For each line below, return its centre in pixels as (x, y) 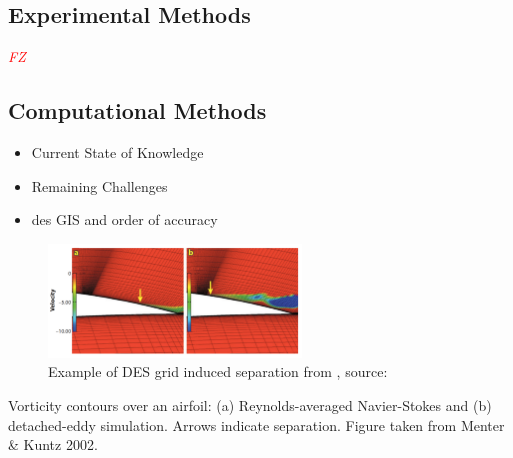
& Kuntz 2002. (53, 444)
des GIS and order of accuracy (124, 219)
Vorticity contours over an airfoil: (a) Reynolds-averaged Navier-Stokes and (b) (250, 404)
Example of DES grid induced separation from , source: (218, 371)
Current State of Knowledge (117, 152)
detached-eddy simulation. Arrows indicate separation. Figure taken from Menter (256, 424)
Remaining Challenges (99, 185)
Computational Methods (137, 110)
